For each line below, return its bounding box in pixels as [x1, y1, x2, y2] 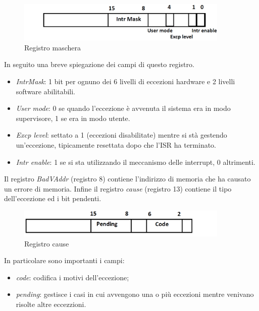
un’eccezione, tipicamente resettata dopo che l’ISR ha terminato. [16, 140, 217, 150]
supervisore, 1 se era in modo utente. [16, 112, 130, 123]
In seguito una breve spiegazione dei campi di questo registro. [4, 59, 194, 70]
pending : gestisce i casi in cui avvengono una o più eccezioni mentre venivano [16, 289, 254, 299]
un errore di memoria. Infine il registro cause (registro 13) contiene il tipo [4, 183, 232, 194]
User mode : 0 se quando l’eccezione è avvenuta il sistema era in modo [16, 103, 231, 113]
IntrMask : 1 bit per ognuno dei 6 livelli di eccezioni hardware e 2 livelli [16, 76, 235, 87]
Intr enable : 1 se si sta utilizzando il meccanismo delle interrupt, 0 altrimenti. [16, 156, 255, 167]
